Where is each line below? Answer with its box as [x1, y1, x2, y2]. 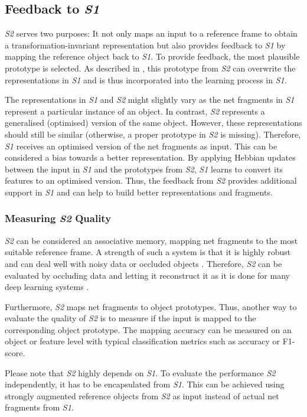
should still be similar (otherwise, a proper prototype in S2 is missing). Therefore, [5, 128, 301, 140]
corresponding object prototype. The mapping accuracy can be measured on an [5, 323, 292, 335]
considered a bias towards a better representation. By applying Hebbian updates [5, 151, 296, 164]
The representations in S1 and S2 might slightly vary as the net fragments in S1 [5, 93, 295, 106]
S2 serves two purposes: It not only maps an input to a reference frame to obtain [5, 27, 298, 40]
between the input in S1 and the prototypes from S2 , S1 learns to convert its [5, 162, 283, 175]
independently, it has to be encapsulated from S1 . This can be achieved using [5, 378, 285, 390]
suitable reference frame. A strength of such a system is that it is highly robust [5, 246, 291, 258]
